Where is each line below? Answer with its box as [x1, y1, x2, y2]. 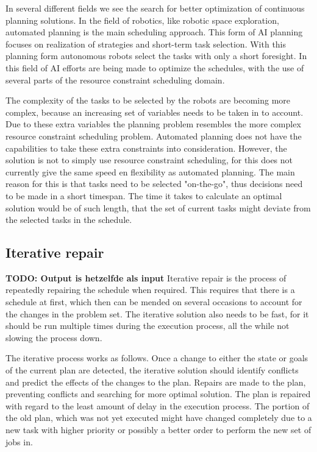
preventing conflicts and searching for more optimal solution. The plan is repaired [5, 387, 311, 400]
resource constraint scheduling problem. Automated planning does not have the [5, 129, 302, 142]
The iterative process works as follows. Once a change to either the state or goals [5, 351, 308, 364]
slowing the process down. [5, 331, 102, 344]
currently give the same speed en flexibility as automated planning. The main [5, 165, 295, 178]
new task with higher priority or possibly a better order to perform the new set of [5, 423, 312, 436]
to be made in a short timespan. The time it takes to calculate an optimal [5, 189, 282, 202]
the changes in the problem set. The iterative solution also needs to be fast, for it [5, 307, 309, 320]
